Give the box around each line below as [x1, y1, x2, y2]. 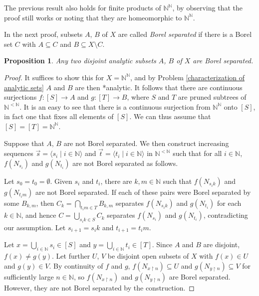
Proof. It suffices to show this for [4, 72, 104, 82]
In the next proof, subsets [4, 29, 83, 39]
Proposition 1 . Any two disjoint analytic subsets [4, 55, 156, 66]
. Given [50, 175, 72, 186]
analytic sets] [4, 82, 44, 92]
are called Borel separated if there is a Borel [118, 29, 252, 39]
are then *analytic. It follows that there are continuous [75, 82, 243, 92]
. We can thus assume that [129, 111, 211, 122]
